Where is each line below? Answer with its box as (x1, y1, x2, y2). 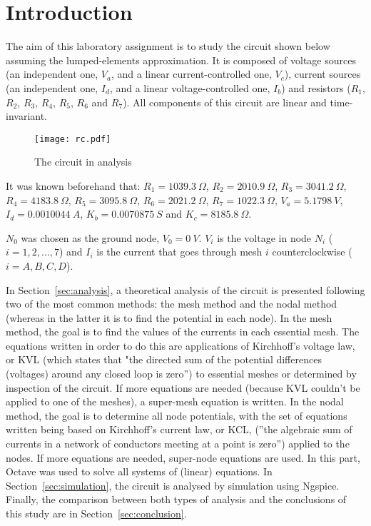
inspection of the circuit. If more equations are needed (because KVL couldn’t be (6, 380, 360, 395)
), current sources (284, 66, 361, 81)
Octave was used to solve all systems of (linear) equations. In (6, 464, 273, 479)
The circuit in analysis (34, 154, 132, 169)
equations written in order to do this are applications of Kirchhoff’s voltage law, (6, 338, 355, 353)
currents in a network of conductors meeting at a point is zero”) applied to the (6, 436, 350, 451)
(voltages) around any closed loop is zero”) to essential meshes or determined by (6, 366, 357, 381)
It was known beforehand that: (6, 178, 141, 193)
